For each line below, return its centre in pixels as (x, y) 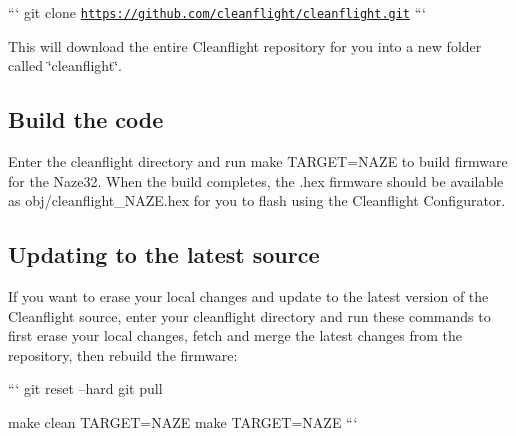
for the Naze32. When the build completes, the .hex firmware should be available (256, 180)
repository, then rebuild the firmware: (123, 354)
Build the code (86, 119)
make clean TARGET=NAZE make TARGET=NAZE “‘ (183, 422)
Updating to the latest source (164, 254)
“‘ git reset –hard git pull (85, 388)
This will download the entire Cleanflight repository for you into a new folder (245, 45)
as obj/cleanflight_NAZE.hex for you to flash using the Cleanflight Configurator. (257, 200)
